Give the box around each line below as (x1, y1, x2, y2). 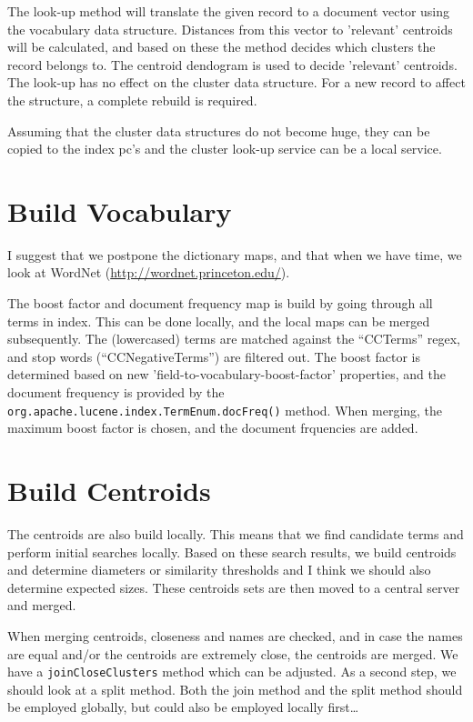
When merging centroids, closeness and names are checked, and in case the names (7, 626, 463, 645)
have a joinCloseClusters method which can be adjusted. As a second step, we (7, 662, 457, 681)
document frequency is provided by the (7, 383, 225, 402)
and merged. (7, 596, 76, 615)
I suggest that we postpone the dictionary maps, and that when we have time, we (7, 245, 462, 264)
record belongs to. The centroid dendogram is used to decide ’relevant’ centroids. (7, 55, 458, 74)
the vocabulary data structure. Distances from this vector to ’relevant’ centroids (7, 19, 453, 38)
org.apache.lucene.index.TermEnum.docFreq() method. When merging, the (7, 400, 443, 419)
